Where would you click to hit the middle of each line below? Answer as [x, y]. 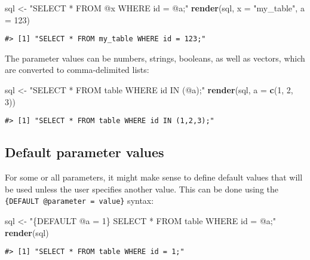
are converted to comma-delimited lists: [77, 70]
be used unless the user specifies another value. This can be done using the [142, 189]
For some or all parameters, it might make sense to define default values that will [154, 177]
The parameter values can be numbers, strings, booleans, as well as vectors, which [155, 58]
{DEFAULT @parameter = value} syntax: [79, 201]
